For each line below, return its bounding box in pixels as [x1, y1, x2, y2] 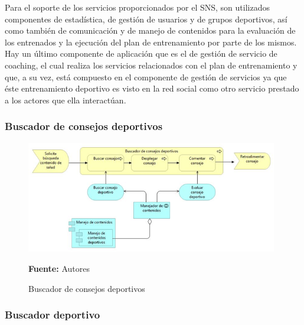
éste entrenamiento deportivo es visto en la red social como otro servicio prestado [5, 82, 299, 95]
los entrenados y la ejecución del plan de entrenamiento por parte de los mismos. [5, 35, 297, 48]
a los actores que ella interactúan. [5, 93, 126, 106]
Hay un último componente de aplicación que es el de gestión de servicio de [5, 47, 277, 60]
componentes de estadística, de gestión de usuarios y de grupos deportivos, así [5, 12, 287, 25]
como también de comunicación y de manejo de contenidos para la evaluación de [5, 24, 296, 37]
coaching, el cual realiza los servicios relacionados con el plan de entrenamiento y [5, 58, 298, 71]
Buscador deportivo [5, 307, 100, 322]
